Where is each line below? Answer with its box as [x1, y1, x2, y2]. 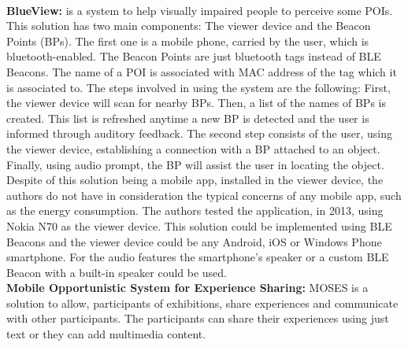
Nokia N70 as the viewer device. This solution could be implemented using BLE [6, 217, 392, 234]
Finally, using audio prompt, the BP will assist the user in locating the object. [6, 156, 384, 172]
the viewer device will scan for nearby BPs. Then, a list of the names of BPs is [6, 94, 386, 111]
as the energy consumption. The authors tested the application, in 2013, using [6, 202, 384, 219]
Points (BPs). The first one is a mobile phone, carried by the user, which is [6, 32, 369, 49]
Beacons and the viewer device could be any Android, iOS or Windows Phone [6, 233, 382, 249]
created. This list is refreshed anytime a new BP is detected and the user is [6, 109, 369, 126]
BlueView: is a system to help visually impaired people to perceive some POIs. [6, 2, 393, 18]
